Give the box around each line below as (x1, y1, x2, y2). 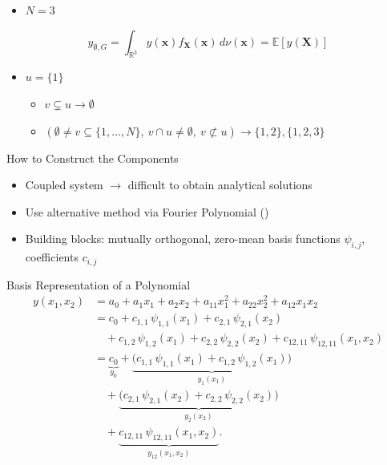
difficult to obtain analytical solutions (127, 176, 312, 193)
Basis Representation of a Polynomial (6, 276, 191, 293)
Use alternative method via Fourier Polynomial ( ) (25, 203, 269, 220)
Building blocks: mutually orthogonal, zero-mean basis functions (25, 230, 341, 247)
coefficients (25, 249, 79, 265)
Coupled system (25, 176, 103, 193)
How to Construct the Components (6, 149, 179, 166)
